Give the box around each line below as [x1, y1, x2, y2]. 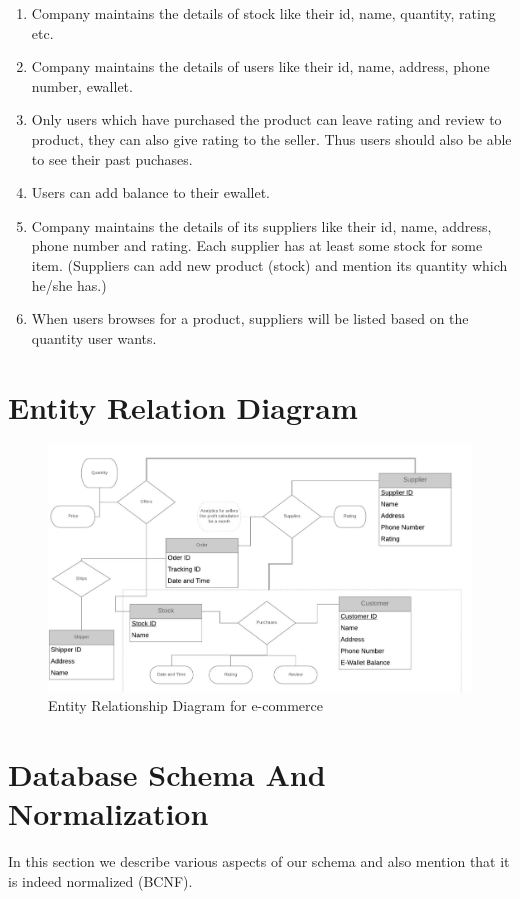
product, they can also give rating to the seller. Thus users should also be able [31, 128, 512, 149]
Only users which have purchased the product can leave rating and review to [31, 109, 502, 130]
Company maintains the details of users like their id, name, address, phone [31, 56, 490, 77]
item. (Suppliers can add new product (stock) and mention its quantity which [31, 254, 508, 275]
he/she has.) [31, 274, 107, 295]
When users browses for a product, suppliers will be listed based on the [31, 308, 469, 329]
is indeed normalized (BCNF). [8, 870, 193, 891]
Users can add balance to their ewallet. [31, 182, 271, 203]
